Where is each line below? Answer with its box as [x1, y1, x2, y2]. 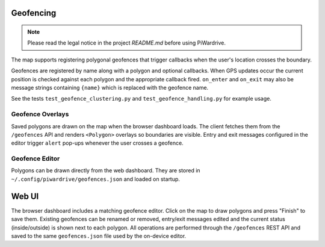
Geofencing [11, 8, 57, 18]
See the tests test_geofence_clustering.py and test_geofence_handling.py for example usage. [11, 95, 272, 102]
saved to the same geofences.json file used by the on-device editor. [11, 232, 187, 239]
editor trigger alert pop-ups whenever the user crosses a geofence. [11, 139, 184, 147]
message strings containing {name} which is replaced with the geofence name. [11, 84, 209, 91]
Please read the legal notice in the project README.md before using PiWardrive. [27, 39, 226, 46]
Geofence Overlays [11, 110, 69, 119]
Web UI [11, 191, 39, 201]
